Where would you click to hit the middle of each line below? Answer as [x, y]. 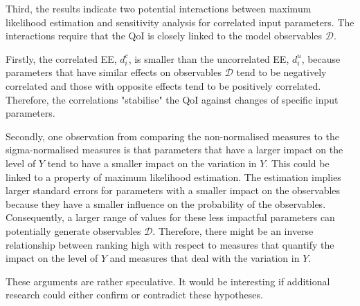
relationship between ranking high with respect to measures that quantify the [170, 244]
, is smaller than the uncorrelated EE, [209, 58]
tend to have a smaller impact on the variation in [152, 163]
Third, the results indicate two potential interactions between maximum [159, 8]
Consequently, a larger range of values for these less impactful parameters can [170, 217]
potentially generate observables [73, 230]
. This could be [297, 163]
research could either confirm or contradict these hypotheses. [134, 295]
